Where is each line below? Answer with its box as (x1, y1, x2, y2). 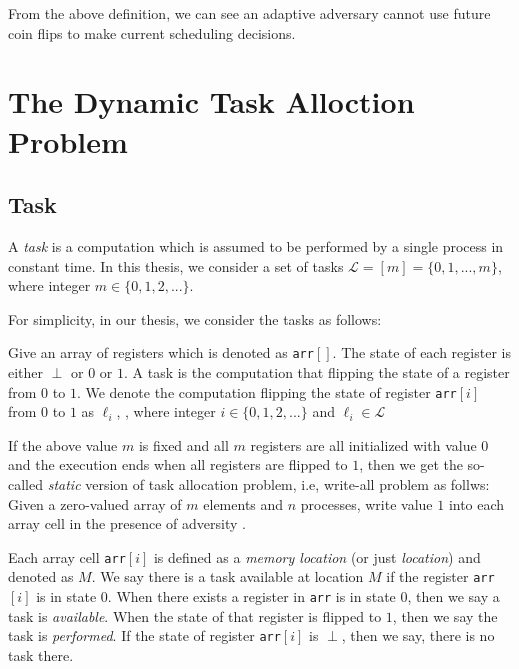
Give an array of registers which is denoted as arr (8, 342, 314, 363)
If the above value (8, 434, 118, 455)
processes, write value (300, 493, 433, 514)
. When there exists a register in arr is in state (107, 586, 396, 607)
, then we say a (407, 586, 500, 607)
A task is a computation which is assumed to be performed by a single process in (8, 235, 504, 256)
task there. (8, 645, 74, 666)
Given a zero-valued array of (8, 493, 182, 514)
